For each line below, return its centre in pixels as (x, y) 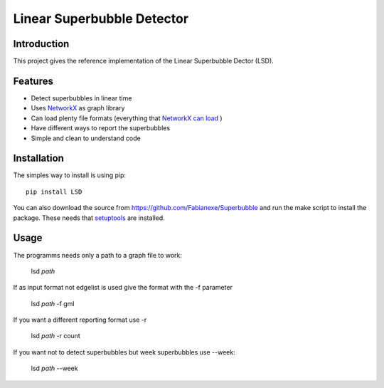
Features (33, 81)
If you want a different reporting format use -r (80, 320)
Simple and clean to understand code (86, 138)
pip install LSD (54, 192)
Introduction (41, 44)
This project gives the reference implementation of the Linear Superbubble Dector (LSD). (143, 61)
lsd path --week (54, 368)
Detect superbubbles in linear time (81, 98)
